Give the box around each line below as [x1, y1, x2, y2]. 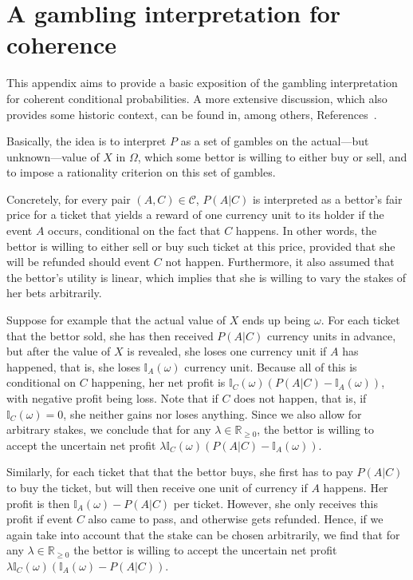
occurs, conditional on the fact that [48, 222, 221, 239]
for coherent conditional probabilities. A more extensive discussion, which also [6, 89, 387, 106]
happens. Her [323, 479, 388, 495]
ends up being [242, 312, 311, 328]
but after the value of [6, 343, 111, 360]
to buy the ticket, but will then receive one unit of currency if [6, 479, 308, 495]
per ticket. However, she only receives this [173, 495, 379, 511]
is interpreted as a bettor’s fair [252, 190, 403, 207]
